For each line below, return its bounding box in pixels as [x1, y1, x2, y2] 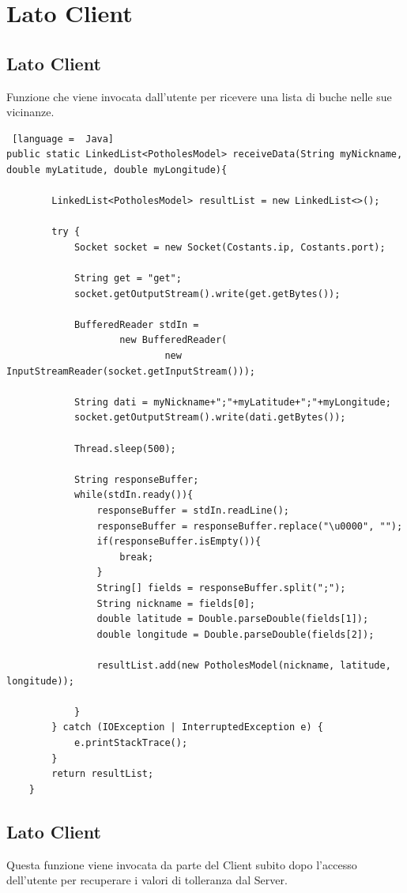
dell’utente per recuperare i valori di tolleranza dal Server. [6, 872, 288, 888]
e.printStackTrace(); [73, 737, 188, 748]
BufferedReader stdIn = [73, 318, 199, 330]
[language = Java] [12, 133, 115, 145]
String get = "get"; [73, 273, 182, 284]
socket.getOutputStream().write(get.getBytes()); [73, 288, 341, 300]
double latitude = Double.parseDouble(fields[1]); [96, 613, 369, 625]
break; [119, 551, 154, 563]
